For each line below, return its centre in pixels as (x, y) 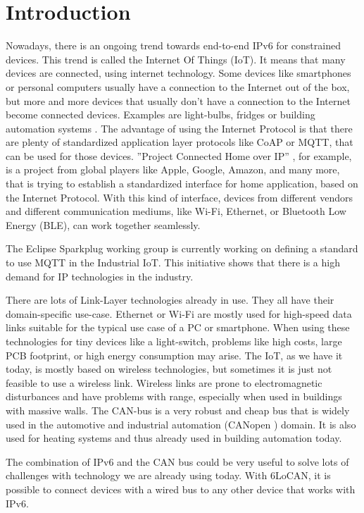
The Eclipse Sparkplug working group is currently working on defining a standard (182, 248)
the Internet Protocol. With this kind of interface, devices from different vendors (180, 197)
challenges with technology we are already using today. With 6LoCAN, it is (168, 475)
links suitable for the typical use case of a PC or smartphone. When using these (178, 327)
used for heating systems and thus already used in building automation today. (174, 438)
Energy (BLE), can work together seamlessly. (103, 224)
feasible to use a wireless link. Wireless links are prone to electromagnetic (164, 382)
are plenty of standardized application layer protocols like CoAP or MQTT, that (180, 142)
